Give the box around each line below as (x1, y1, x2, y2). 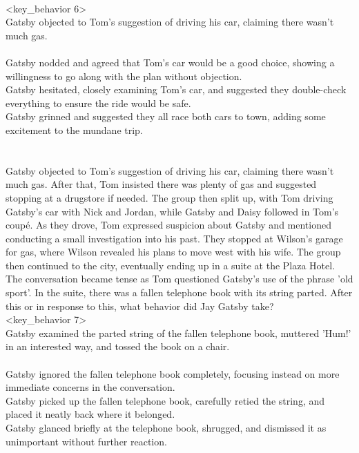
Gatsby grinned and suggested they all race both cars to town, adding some (6, 109, 326, 124)
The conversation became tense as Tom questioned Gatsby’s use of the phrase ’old (6, 271, 353, 286)
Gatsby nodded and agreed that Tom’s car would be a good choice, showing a (6, 55, 335, 69)
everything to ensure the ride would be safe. (6, 95, 191, 110)
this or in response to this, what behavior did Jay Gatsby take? (6, 298, 274, 313)
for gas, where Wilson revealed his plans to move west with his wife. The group (6, 244, 341, 259)
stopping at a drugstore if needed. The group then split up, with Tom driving (6, 190, 333, 204)
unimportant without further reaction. (6, 434, 167, 448)
